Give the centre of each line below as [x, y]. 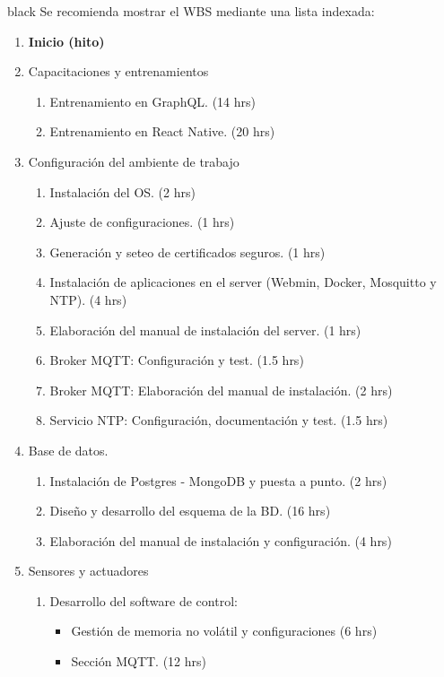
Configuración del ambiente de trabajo [134, 161]
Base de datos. [68, 450]
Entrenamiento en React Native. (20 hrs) [162, 131]
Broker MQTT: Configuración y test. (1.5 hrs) [177, 360]
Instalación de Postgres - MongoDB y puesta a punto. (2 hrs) [218, 480]
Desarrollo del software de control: [144, 600]
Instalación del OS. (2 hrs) [122, 191]
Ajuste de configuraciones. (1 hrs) [142, 222]
